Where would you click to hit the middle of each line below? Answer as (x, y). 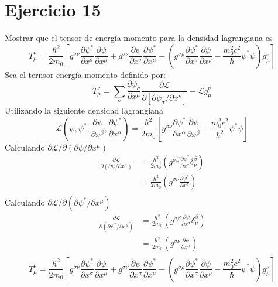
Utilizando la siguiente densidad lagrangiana (84, 110)
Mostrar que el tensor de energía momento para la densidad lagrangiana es (139, 38)
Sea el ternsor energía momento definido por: (85, 74)
